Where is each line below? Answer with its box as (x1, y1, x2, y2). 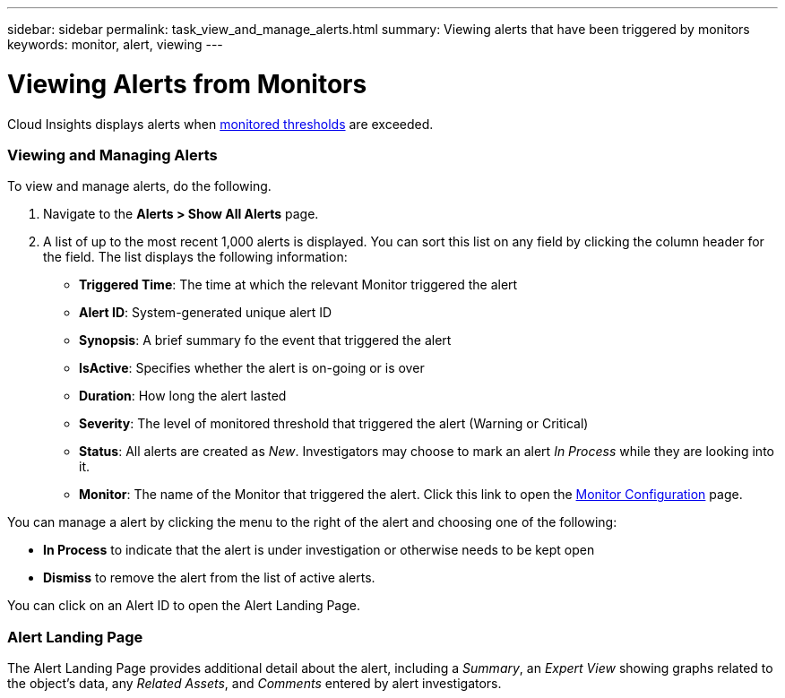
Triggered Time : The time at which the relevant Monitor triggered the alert (79, 277, 518, 293)
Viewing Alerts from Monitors (7, 68, 367, 99)
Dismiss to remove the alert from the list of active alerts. (43, 570, 375, 586)
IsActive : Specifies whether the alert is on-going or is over (79, 360, 425, 376)
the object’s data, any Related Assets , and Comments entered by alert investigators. (7, 676, 502, 691)
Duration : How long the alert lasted (79, 388, 287, 404)
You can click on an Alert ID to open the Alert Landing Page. (7, 598, 361, 614)
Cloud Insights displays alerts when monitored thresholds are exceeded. (7, 116, 434, 132)
